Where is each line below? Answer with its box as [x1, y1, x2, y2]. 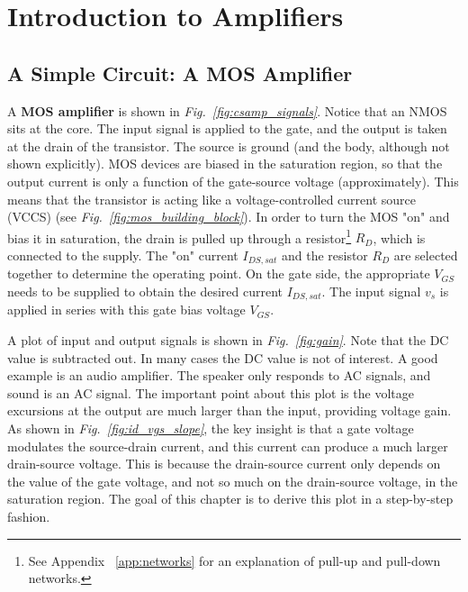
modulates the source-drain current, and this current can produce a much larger [7, 436, 448, 455]
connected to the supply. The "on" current [7, 245, 238, 264]
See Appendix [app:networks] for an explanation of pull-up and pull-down [28, 551, 441, 569]
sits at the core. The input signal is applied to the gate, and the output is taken [7, 119, 447, 138]
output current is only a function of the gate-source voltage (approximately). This [7, 171, 459, 190]
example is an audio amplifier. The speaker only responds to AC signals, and [7, 366, 431, 385]
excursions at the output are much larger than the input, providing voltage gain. [7, 401, 452, 420]
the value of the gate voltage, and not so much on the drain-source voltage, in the [7, 471, 458, 490]
